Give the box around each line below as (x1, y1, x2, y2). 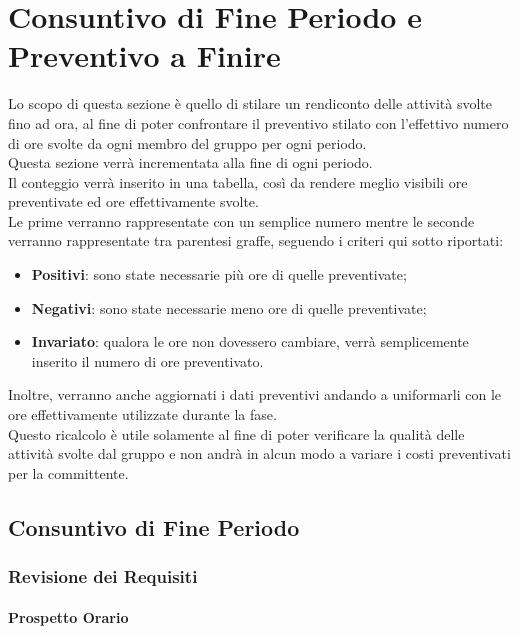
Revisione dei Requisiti (8, 564, 198, 589)
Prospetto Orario (8, 606, 129, 627)
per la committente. (8, 462, 129, 483)
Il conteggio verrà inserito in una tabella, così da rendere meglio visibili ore (8, 171, 468, 192)
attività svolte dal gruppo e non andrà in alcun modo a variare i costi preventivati (8, 443, 511, 464)
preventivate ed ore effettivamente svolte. (8, 191, 259, 212)
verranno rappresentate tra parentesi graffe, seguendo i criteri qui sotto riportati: (8, 230, 504, 251)
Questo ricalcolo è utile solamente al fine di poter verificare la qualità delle (8, 423, 465, 444)
